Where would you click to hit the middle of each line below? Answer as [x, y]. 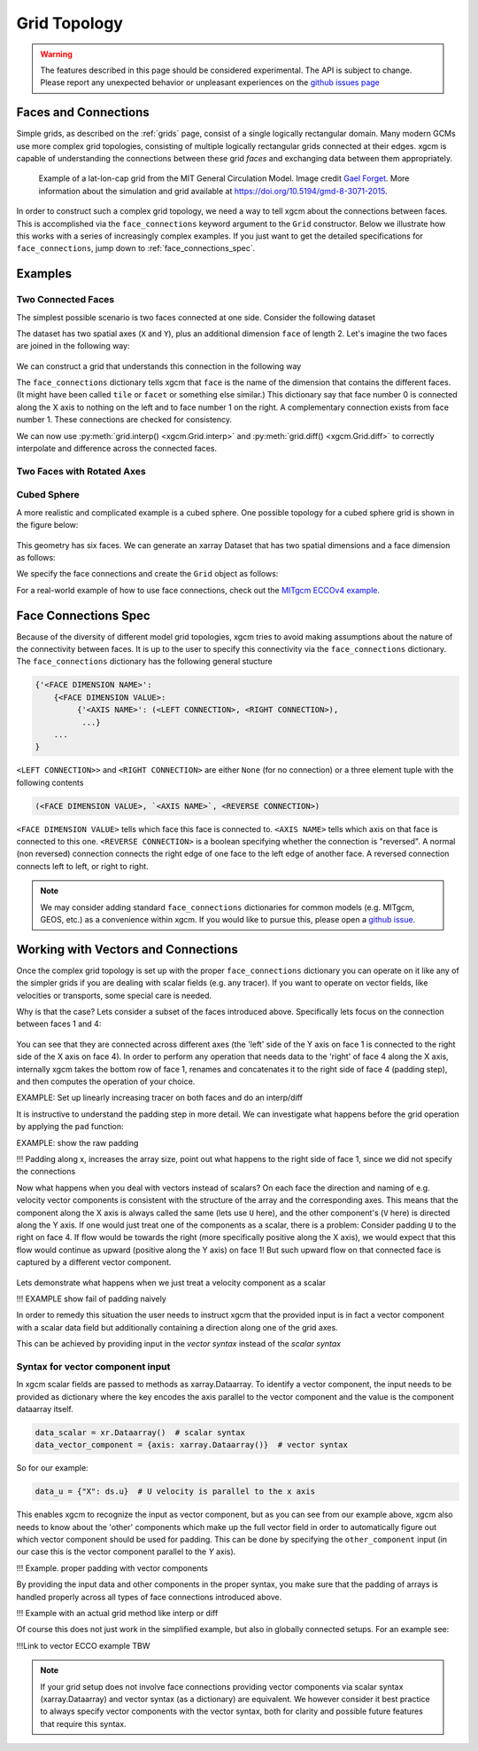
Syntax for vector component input [93, 1366]
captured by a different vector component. [94, 1262]
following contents [50, 782]
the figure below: [47, 525]
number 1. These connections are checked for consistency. [124, 420]
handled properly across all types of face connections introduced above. [149, 1597]
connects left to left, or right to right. [83, 866]
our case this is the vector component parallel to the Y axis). [126, 1551]
